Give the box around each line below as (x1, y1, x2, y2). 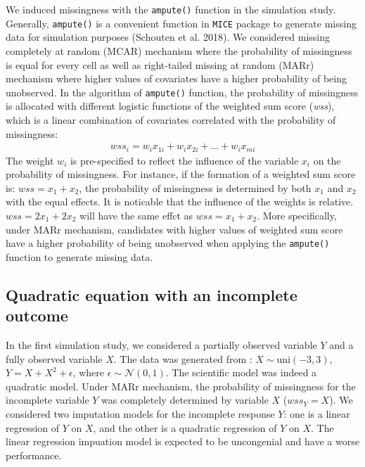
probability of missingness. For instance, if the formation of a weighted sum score (6, 167, 356, 181)
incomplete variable (6, 392, 89, 407)
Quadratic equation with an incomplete (6, 283, 297, 305)
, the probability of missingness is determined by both (79, 180, 312, 195)
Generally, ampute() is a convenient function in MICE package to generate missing (6, 15, 357, 30)
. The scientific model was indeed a (165, 365, 317, 380)
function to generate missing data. (6, 249, 153, 264)
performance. (6, 447, 62, 462)
